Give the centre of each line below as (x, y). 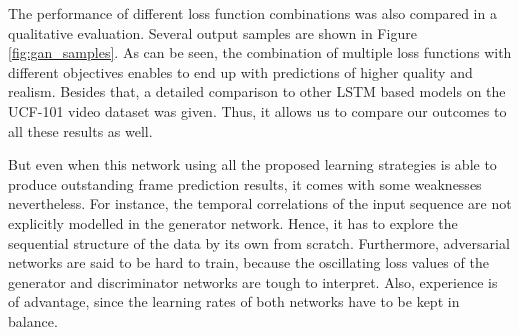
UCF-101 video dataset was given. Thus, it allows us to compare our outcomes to (257, 110)
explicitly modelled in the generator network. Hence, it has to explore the (233, 222)
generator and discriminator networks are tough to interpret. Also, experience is (253, 281)
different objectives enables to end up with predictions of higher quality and (240, 71)
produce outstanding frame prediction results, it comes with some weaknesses (245, 183)
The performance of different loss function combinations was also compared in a (252, 13)
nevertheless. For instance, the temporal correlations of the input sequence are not (260, 203)
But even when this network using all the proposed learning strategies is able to (252, 164)
